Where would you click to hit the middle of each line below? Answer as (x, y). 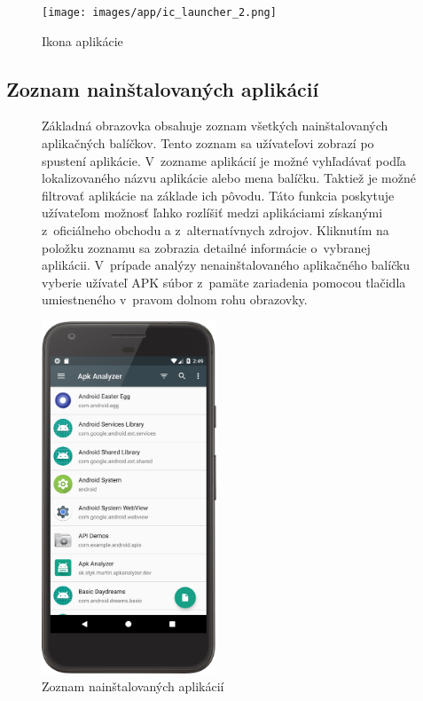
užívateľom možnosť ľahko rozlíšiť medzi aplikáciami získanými (212, 213)
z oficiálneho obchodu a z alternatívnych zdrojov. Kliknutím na (215, 230)
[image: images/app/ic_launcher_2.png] (159, 12)
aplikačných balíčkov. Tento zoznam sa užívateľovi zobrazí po (208, 143)
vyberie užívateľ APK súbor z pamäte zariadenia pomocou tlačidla (224, 282)
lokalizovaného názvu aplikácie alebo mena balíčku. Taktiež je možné (229, 178)
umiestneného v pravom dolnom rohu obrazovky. (175, 299)
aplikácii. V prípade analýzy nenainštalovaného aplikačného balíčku (226, 265)
